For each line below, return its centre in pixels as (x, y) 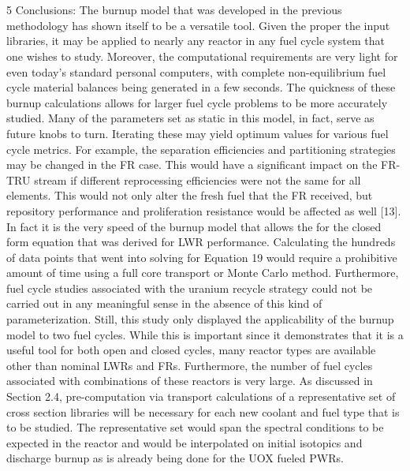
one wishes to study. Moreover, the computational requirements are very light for (202, 56)
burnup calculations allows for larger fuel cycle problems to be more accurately (197, 102)
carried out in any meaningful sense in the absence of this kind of (164, 303)
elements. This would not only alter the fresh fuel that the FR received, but (190, 195)
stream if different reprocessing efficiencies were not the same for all (198, 179)
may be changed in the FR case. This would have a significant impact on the (192, 164)
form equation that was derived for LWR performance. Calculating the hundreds (201, 242)
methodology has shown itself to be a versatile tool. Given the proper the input (198, 25)
